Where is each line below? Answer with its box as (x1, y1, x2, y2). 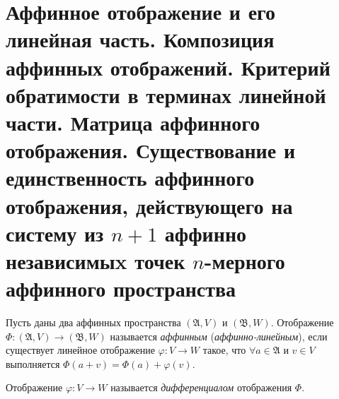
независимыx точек (6, 246, 185, 275)
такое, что (202, 343, 246, 357)
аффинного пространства (6, 274, 236, 303)
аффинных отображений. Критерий (6, 52, 331, 81)
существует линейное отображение (6, 343, 155, 357)
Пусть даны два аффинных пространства (6, 315, 181, 329)
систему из (6, 218, 104, 247)
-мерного (204, 246, 285, 275)
